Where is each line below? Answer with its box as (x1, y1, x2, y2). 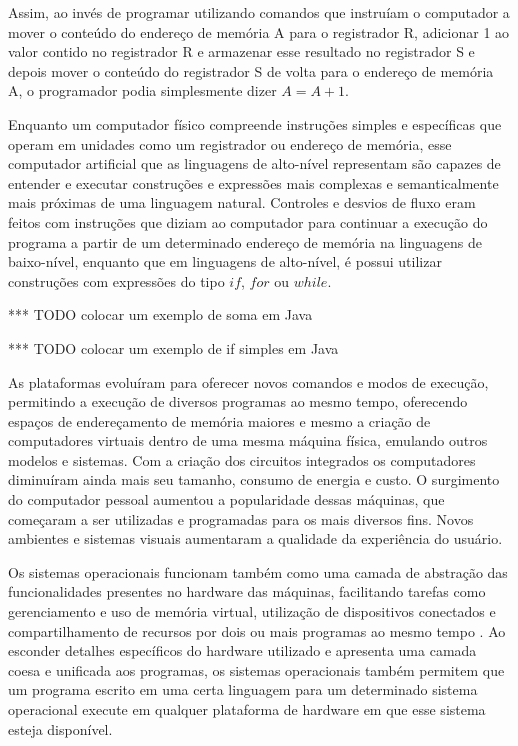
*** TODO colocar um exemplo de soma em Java (8, 304, 313, 325)
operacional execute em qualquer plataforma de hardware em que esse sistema (8, 699, 486, 719)
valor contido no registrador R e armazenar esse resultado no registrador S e (8, 41, 475, 62)
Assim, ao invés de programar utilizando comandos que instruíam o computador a (8, 2, 510, 22)
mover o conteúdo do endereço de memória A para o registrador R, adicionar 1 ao (8, 21, 510, 42)
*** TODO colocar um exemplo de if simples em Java (8, 337, 339, 358)
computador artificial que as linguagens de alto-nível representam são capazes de (8, 153, 501, 174)
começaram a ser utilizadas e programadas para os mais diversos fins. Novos (8, 508, 474, 529)
